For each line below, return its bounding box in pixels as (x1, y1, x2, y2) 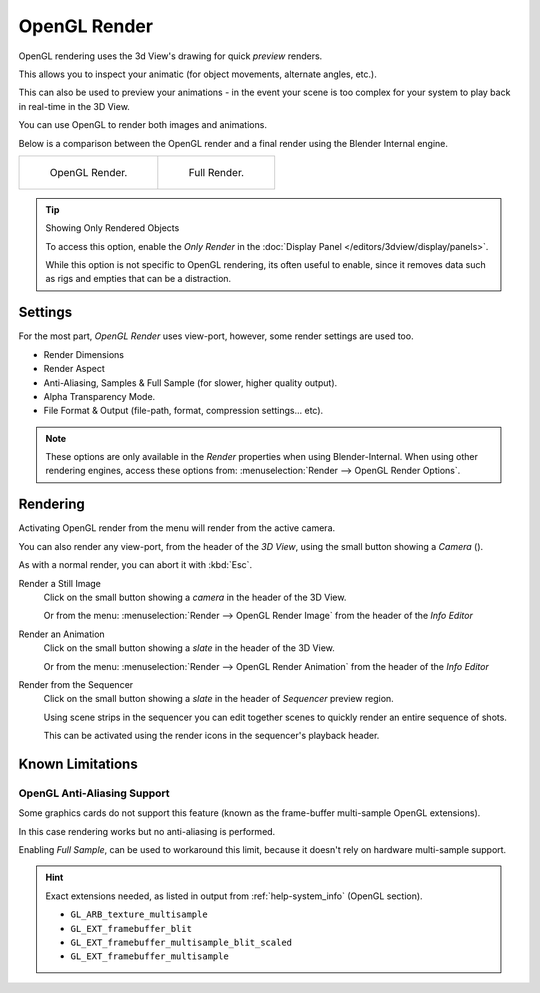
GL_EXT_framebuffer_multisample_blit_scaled (70, 936, 293, 948)
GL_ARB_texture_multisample (70, 909, 209, 920)
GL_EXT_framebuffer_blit (70, 923, 192, 934)
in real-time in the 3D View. (18, 100, 130, 112)
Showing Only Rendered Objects (45, 222, 180, 234)
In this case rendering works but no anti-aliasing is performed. (18, 825, 276, 837)
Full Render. (188, 165, 245, 179)
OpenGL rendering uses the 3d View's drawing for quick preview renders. (18, 50, 323, 62)
